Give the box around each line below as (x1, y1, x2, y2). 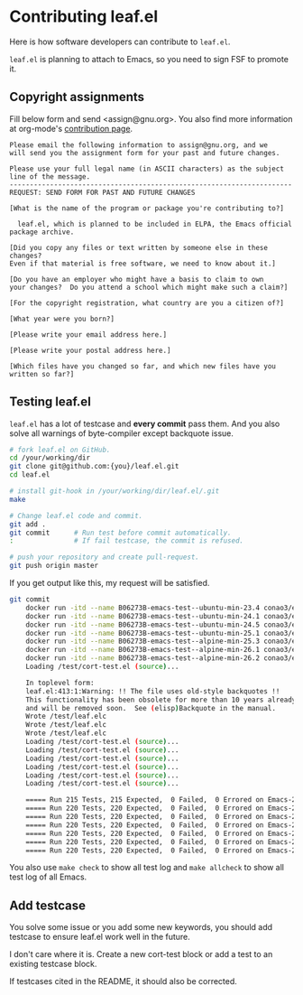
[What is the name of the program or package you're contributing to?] (9, 203, 284, 213)
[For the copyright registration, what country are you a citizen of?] (9, 298, 284, 308)
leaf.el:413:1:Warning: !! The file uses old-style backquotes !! (25, 686, 280, 696)
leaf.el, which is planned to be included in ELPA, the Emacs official (17, 219, 293, 228)
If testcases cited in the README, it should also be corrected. (9, 976, 237, 987)
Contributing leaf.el (9, 6, 159, 27)
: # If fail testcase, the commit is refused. (9, 536, 244, 545)
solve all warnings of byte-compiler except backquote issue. (9, 427, 234, 439)
